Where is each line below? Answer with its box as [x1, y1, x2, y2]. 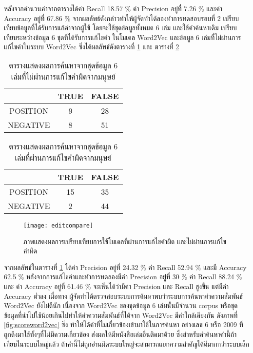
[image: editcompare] [23, 222, 94, 229]
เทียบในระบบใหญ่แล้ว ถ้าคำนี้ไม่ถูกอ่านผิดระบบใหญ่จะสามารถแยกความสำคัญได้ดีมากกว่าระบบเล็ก [4, 338, 250, 349]
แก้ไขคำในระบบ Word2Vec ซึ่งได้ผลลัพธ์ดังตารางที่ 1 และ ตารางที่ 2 [4, 42, 179, 52]
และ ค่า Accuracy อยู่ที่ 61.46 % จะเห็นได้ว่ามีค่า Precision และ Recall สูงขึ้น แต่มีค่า [4, 281, 229, 291]
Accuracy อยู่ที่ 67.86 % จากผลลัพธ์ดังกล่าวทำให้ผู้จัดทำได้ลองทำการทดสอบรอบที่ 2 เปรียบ [4, 13, 239, 23]
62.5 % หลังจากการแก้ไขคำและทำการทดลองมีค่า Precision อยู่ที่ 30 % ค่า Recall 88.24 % [4, 271, 242, 282]
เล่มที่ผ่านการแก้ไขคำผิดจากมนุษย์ [15, 151, 112, 163]
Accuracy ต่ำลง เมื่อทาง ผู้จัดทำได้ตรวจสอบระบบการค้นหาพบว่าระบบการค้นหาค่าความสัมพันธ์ [4, 291, 243, 301]
